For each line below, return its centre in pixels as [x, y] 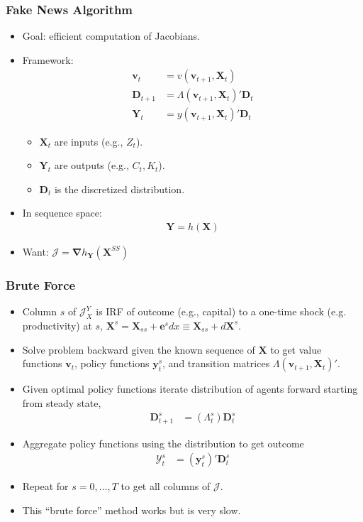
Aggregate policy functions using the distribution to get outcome [163, 443]
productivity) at [57, 325]
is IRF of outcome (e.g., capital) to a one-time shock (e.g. [221, 311]
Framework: [48, 59]
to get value [296, 349]
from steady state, [62, 402]
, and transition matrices [216, 363]
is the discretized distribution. [119, 189]
